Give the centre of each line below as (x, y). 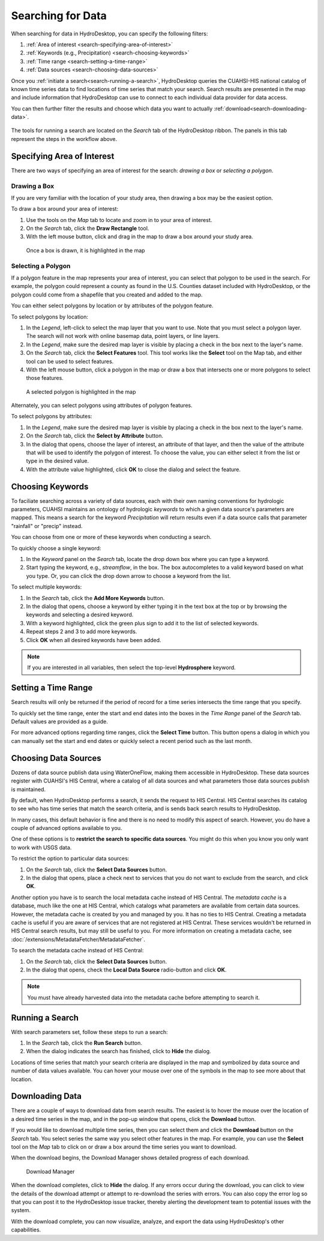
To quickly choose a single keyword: (56, 548)
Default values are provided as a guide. (59, 722)
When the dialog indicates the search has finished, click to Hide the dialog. (118, 1051)
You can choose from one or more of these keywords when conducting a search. (111, 537)
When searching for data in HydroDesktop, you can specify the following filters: (109, 34)
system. (21, 1210)
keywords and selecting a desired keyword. (80, 614)
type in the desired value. (58, 461)
